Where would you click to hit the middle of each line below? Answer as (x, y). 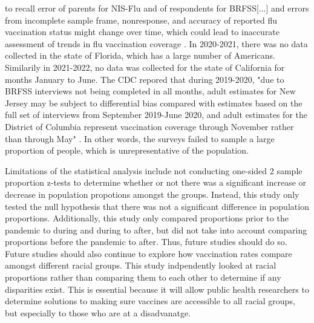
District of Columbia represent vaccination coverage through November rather (149, 126)
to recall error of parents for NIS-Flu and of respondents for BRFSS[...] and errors (157, 8)
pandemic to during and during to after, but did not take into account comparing (156, 230)
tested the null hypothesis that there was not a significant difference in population (157, 206)
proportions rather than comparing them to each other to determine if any (143, 277)
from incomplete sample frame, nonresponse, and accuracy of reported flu (141, 20)
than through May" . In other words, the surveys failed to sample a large (140, 138)
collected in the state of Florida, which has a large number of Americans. (140, 55)
